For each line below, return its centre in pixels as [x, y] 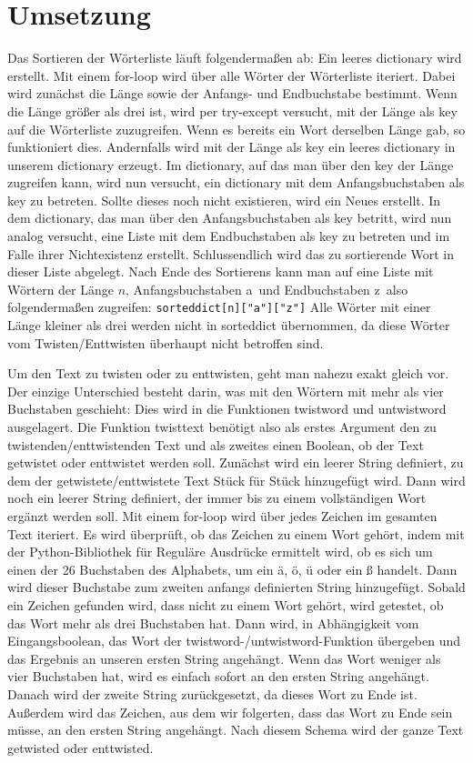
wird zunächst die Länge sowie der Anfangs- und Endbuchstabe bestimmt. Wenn [232, 93]
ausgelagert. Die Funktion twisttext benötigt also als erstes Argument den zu [222, 427]
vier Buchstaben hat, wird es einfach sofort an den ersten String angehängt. [218, 676]
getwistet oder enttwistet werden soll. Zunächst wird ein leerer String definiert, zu [236, 462]
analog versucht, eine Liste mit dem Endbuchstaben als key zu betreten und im [229, 236]
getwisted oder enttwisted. [81, 747]
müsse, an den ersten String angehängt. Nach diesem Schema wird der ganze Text [236, 730]
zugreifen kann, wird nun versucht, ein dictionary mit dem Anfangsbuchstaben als [236, 182]
